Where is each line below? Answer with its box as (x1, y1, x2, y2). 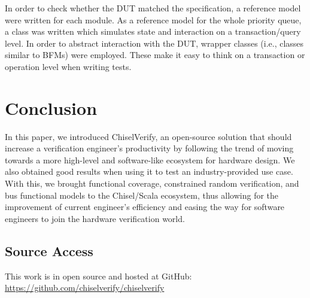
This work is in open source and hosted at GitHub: (5, 269, 192, 282)
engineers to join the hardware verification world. (5, 212, 185, 224)
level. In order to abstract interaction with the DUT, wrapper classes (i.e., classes (5, 37, 304, 49)
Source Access (5, 241, 93, 260)
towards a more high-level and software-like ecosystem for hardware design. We (5, 153, 295, 166)
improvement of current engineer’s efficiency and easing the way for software (5, 200, 285, 213)
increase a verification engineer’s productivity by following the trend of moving (5, 142, 294, 154)
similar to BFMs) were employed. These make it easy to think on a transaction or (5, 48, 305, 61)
